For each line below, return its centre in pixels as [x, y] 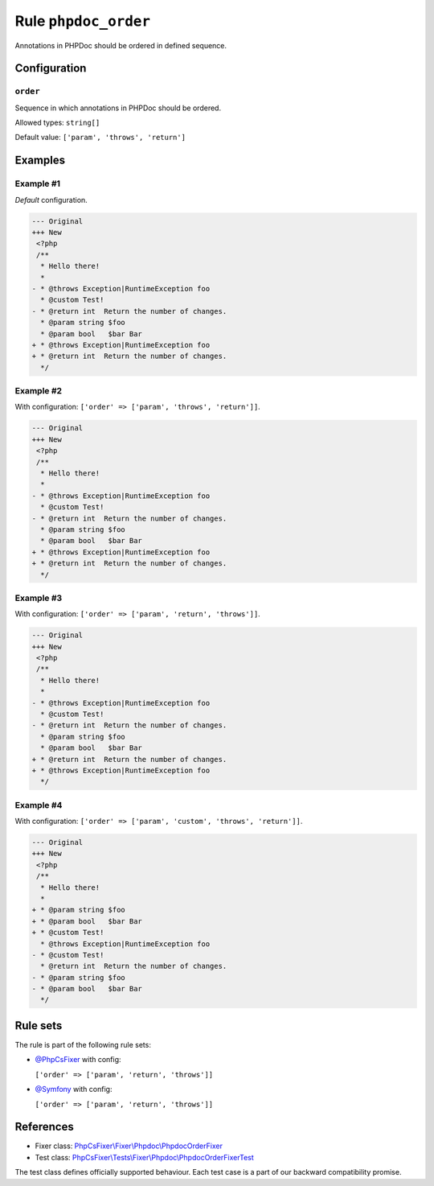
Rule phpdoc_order [83, 21]
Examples [40, 161]
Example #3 [39, 598]
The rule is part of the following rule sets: [83, 1044]
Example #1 [37, 183]
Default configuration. [51, 200]
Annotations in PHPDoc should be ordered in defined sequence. [121, 45]
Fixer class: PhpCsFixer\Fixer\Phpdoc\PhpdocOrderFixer [129, 1146]
